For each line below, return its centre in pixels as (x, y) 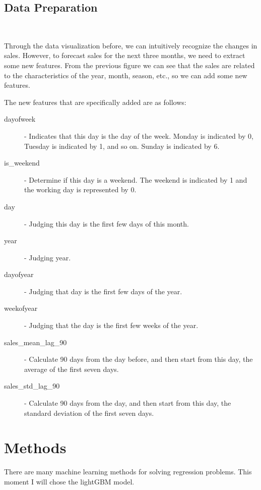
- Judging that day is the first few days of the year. (103, 291)
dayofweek (20, 119)
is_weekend (22, 163)
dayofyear (19, 274)
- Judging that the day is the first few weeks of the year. (111, 325)
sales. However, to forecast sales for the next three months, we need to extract (125, 55)
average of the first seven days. (72, 369)
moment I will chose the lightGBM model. (69, 481)
